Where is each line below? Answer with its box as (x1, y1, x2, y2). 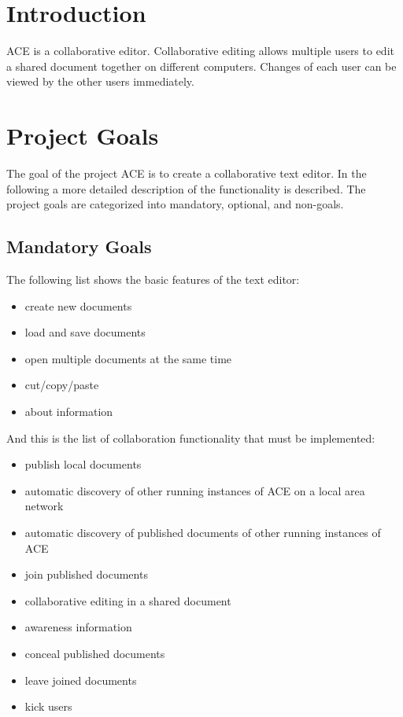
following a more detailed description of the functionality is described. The (6, 180, 366, 197)
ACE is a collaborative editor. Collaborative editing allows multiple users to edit (6, 42, 394, 59)
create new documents (24, 297, 132, 314)
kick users (24, 698, 72, 715)
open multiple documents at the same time (24, 350, 232, 366)
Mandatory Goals (6, 234, 152, 259)
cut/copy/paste (24, 377, 99, 393)
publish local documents (24, 456, 142, 472)
